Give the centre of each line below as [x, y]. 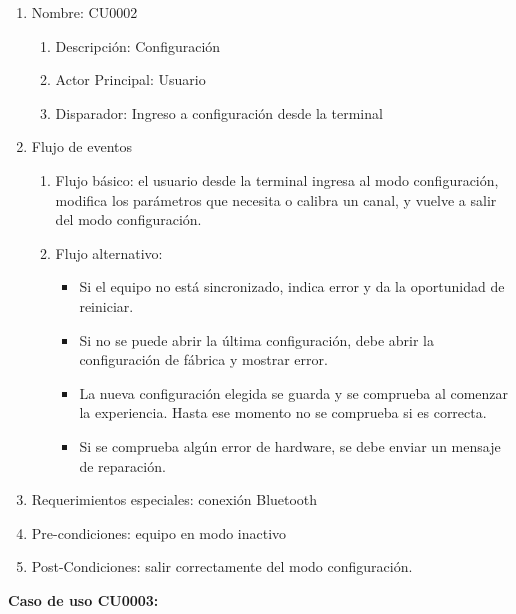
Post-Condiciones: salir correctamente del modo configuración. [222, 566]
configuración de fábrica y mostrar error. [203, 359]
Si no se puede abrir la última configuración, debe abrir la [256, 339]
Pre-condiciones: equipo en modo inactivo [159, 532]
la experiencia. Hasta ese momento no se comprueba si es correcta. [283, 412]
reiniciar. [106, 305]
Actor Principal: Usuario [130, 79]
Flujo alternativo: [109, 252]
